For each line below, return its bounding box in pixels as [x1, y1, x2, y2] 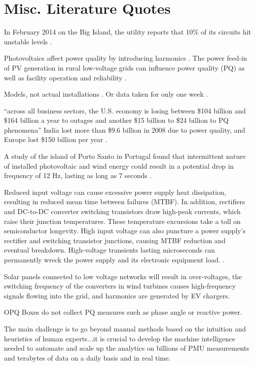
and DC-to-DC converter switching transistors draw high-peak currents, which [4, 206, 241, 217]
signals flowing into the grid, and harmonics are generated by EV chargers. [4, 290, 230, 300]
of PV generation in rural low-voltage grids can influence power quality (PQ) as [4, 62, 245, 73]
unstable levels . [4, 36, 52, 46]
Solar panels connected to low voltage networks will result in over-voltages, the [4, 271, 242, 281]
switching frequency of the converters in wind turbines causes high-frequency [4, 281, 236, 291]
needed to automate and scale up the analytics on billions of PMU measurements [4, 343, 250, 353]
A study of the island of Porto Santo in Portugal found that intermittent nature [4, 151, 246, 161]
